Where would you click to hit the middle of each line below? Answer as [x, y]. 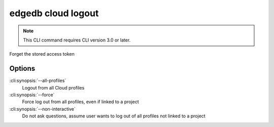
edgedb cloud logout [54, 13]
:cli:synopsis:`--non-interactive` [42, 109]
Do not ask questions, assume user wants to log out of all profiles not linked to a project [114, 116]
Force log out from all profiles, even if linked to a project [80, 102]
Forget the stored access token [42, 54]
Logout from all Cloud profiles [53, 88]
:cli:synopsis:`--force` [32, 95]
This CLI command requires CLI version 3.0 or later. [77, 40]
